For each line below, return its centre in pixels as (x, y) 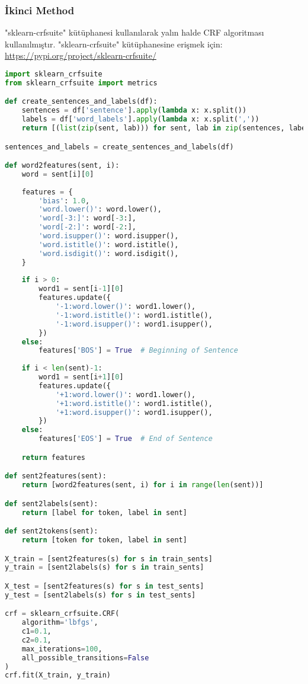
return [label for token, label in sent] (104, 512)
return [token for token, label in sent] (104, 540)
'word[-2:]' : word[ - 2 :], (87, 227)
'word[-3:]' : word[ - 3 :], (87, 218)
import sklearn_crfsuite (54, 74)
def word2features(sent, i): (62, 166)
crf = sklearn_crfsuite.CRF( (62, 614)
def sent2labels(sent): (52, 504)
